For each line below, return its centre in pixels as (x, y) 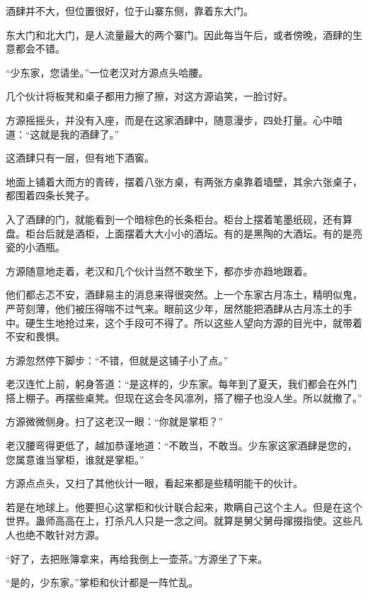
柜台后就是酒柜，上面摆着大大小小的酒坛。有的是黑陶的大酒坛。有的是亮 (194, 233)
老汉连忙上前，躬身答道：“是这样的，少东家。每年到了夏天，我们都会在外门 (182, 384)
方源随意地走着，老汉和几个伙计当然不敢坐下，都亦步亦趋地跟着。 (159, 270)
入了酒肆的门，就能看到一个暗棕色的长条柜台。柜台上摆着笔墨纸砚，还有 (174, 219)
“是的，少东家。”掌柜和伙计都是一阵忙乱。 (102, 582)
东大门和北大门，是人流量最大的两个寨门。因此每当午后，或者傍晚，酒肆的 (179, 34)
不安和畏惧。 (35, 336)
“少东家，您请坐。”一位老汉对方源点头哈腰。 (107, 72)
